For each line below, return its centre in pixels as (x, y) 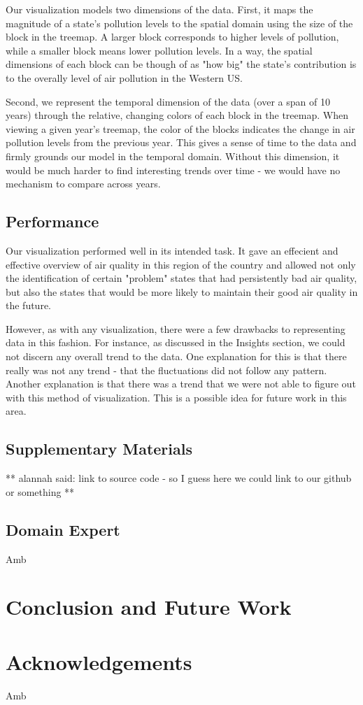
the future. (29, 305)
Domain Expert (63, 529)
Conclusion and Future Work (149, 607)
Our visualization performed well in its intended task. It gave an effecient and (172, 250)
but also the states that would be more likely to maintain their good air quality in (182, 291)
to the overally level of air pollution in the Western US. (124, 77)
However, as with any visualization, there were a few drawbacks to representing (176, 328)
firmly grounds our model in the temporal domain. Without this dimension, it (173, 156)
